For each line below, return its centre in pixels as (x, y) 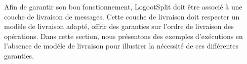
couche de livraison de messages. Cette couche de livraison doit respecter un (122, 16)
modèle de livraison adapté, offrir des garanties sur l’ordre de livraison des (119, 26)
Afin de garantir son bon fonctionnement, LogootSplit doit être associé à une (123, 6)
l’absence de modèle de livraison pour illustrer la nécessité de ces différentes (121, 46)
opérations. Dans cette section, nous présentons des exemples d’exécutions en (124, 36)
